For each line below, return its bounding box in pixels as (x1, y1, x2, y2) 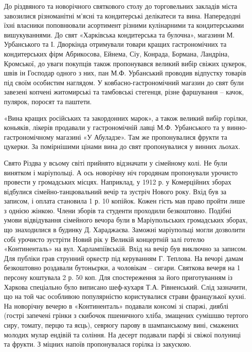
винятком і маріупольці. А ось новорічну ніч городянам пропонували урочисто (4, 167, 238, 177)
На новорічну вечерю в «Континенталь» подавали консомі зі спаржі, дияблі (4, 300, 229, 311)
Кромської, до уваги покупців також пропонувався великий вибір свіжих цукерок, (4, 58, 247, 68)
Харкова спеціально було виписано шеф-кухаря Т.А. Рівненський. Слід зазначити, (4, 281, 247, 292)
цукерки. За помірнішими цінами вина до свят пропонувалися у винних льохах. (4, 141, 240, 151)
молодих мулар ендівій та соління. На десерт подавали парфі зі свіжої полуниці (4, 329, 241, 339)
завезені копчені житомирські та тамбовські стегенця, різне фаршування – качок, (4, 87, 244, 97)
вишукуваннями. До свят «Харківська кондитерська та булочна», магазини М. (4, 29, 235, 39)
